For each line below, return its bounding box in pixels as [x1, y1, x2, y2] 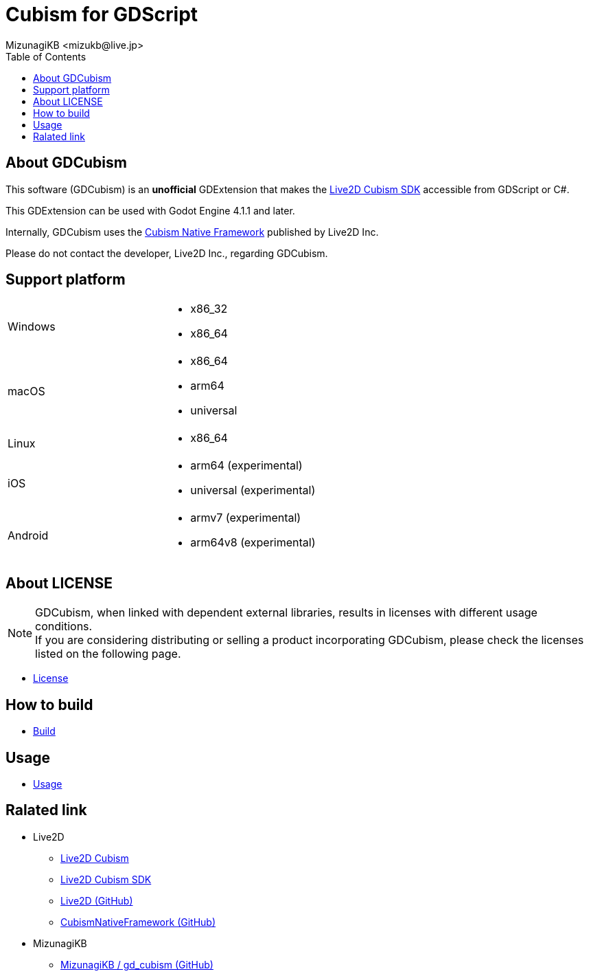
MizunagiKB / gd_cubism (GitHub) [60, 958, 213, 971]
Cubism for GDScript [5, 3, 198, 26]
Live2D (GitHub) [60, 894, 133, 907]
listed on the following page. [35, 647, 181, 661]
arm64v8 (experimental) [190, 535, 316, 550]
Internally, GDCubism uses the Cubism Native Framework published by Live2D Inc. [5, 225, 379, 238]
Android [8, 529, 49, 543]
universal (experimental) [190, 483, 316, 498]
